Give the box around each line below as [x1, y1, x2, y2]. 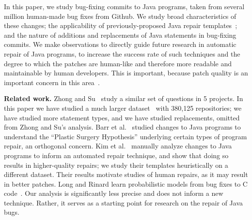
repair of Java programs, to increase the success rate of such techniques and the [4, 48, 240, 59]
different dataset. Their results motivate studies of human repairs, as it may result [4, 169, 248, 179]
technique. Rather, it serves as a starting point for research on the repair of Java [4, 197, 243, 207]
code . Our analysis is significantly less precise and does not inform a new [4, 188, 223, 198]
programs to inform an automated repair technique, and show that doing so [4, 150, 229, 160]
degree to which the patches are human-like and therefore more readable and [4, 58, 232, 68]
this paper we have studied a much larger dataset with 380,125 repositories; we [4, 103, 242, 113]
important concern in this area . [4, 77, 100, 87]
